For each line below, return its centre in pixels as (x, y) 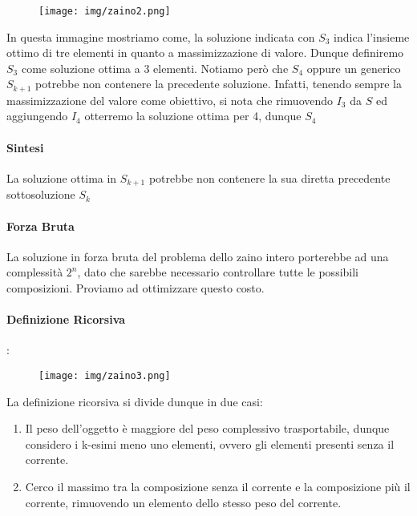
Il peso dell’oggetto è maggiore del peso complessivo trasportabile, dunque (207, 428)
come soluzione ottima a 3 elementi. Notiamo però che (155, 68)
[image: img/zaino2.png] (105, 11)
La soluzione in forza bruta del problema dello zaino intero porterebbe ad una (198, 256)
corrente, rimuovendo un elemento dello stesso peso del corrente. (183, 502)
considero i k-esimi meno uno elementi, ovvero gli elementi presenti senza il (210, 443)
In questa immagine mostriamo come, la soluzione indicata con (161, 36)
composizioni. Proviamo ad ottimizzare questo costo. (136, 287)
